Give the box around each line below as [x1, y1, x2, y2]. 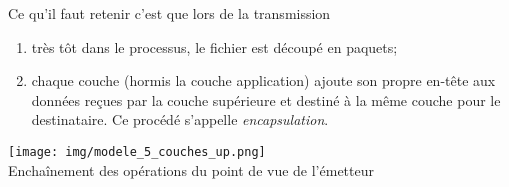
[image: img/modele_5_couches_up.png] [8, 144, 266, 159]
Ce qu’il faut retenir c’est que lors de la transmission [8, 3, 331, 23]
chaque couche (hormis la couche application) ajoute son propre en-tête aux [31, 70, 496, 91]
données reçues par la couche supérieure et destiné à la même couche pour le [31, 89, 501, 110]
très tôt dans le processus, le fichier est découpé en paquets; [31, 36, 398, 57]
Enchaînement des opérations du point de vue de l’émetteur [8, 159, 374, 180]
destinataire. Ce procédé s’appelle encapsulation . [31, 109, 329, 130]
